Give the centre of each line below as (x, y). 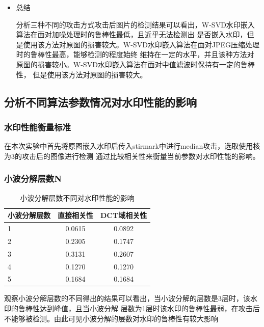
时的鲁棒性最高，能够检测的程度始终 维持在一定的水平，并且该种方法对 (135, 54)
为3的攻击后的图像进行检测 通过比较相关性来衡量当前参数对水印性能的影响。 (132, 156)
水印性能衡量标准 (37, 127)
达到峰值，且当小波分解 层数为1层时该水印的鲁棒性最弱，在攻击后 (150, 308)
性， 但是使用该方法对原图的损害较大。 (82, 74)
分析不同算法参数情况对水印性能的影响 (100, 102)
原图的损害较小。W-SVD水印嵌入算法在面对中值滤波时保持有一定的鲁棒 (135, 64)
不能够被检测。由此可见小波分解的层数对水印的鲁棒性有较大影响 (111, 318)
